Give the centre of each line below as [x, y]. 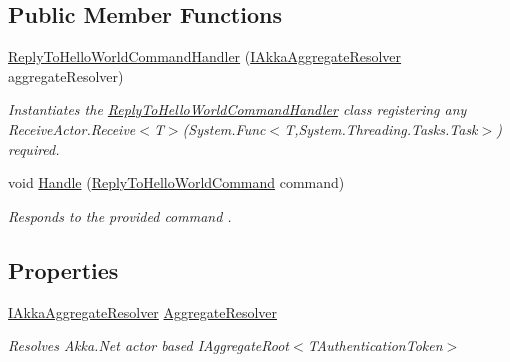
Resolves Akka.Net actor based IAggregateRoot [149, 345]
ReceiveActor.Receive [72, 128]
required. [34, 148]
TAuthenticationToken [375, 345]
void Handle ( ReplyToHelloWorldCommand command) [176, 182]
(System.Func [224, 128]
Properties [63, 269]
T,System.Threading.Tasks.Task [381, 128]
